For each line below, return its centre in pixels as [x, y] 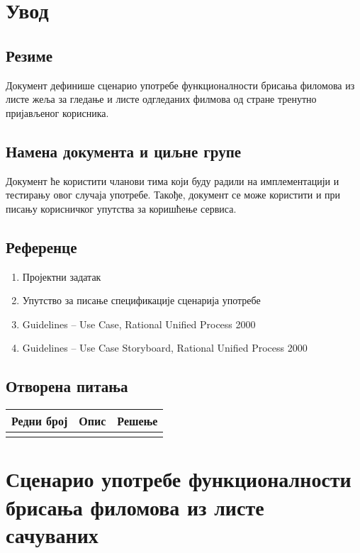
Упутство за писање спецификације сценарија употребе [141, 300]
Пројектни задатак [62, 276]
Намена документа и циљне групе [124, 151]
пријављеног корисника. [57, 112]
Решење [137, 421]
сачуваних [52, 534]
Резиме [29, 55]
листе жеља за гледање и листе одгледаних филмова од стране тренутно [161, 99]
